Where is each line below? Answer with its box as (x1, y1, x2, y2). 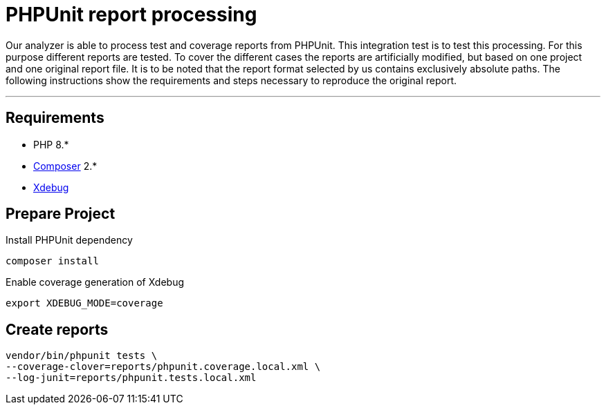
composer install (6, 255, 99, 267)
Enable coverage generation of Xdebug (6, 276, 185, 289)
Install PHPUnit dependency (6, 234, 133, 246)
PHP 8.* (33, 138, 69, 150)
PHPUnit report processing (6, 3, 257, 26)
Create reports (6, 320, 109, 338)
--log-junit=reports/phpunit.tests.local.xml (6, 372, 257, 384)
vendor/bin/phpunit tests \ (6, 350, 158, 362)
